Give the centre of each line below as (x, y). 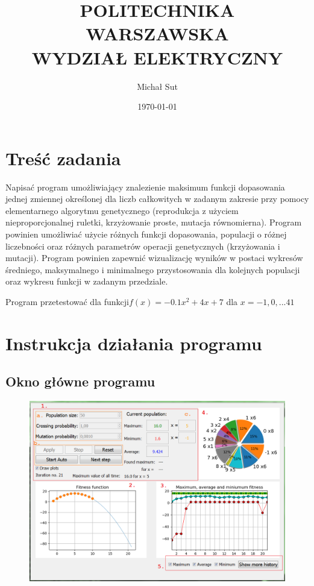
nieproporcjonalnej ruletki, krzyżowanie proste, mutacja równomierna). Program (154, 222)
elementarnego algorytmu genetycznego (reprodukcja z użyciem (122, 210)
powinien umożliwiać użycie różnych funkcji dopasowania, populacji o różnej (146, 234)
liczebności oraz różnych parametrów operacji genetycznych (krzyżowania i (143, 246)
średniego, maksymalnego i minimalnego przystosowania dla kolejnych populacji (153, 269)
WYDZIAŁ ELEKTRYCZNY (157, 57)
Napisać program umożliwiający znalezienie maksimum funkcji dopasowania (145, 187)
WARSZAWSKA (157, 33)
